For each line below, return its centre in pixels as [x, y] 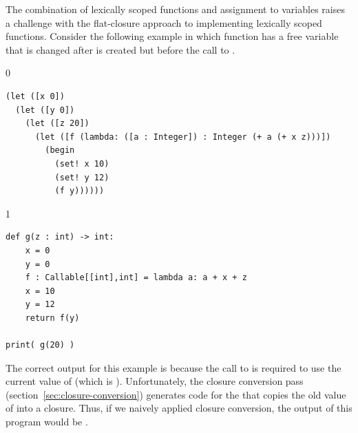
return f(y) [52, 318]
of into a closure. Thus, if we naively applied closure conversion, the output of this [179, 408]
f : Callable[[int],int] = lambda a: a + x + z [136, 278]
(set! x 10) [82, 163]
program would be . [47, 422]
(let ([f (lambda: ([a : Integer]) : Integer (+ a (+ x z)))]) [183, 137]
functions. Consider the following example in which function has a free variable [172, 36]
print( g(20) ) [40, 345]
